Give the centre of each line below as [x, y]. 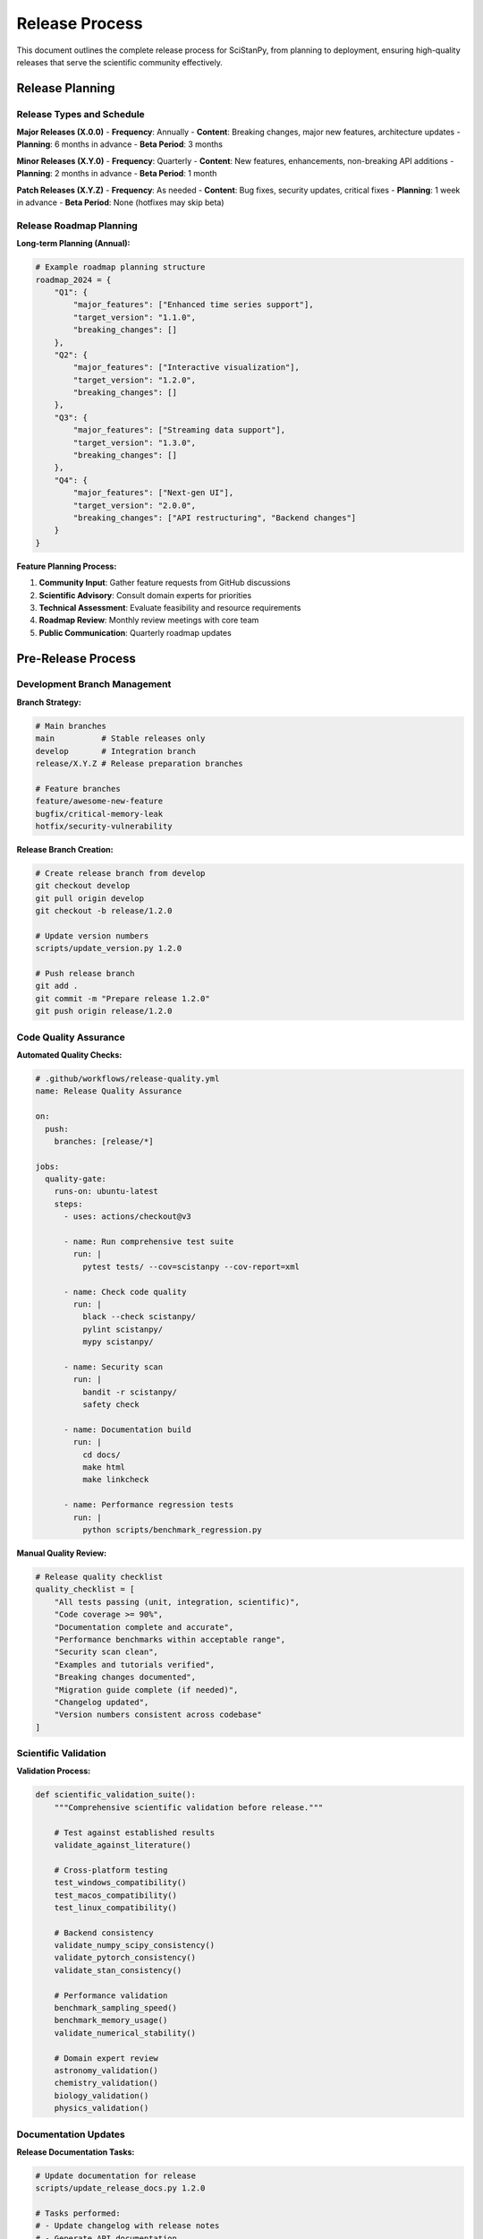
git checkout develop [83, 886]
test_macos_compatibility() [116, 1895]
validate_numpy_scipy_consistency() [134, 1945]
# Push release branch [85, 974]
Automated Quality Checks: [69, 1055]
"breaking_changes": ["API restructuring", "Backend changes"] [215, 518]
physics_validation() [102, 2108]
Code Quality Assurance [71, 1037]
